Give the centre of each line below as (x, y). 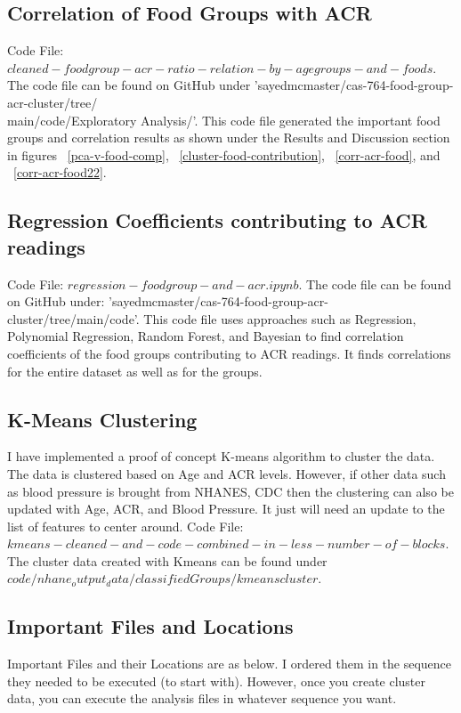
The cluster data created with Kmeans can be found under (167, 560)
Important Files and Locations (150, 626)
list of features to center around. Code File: (125, 526)
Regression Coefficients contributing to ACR (217, 220)
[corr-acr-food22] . (60, 172)
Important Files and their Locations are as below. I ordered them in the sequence (230, 664)
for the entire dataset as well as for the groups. (135, 371)
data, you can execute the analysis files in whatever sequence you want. (202, 698)
